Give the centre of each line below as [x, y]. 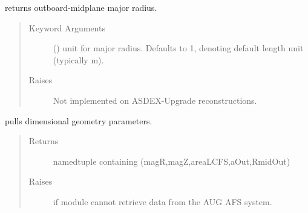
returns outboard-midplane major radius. [81, 7]
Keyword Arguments [67, 27]
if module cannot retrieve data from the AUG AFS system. [162, 201]
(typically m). [78, 59]
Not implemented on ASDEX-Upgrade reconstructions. [155, 100]
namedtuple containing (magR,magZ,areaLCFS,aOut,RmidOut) [172, 161]
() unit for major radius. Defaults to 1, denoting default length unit [178, 48]
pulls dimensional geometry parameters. [79, 120]
